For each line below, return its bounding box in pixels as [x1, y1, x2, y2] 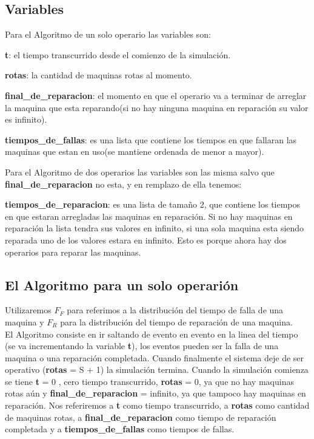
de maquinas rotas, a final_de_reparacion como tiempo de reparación [5, 410, 276, 423]
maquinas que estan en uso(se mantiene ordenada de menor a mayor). [5, 145, 264, 158]
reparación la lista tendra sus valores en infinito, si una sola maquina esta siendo [5, 222, 304, 234]
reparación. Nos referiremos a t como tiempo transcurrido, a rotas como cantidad [5, 399, 310, 412]
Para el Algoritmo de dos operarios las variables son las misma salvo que [5, 165, 275, 178]
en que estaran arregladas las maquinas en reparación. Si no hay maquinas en [5, 209, 293, 222]
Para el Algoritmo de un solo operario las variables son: [5, 28, 211, 41]
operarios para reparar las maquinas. [5, 245, 141, 258]
